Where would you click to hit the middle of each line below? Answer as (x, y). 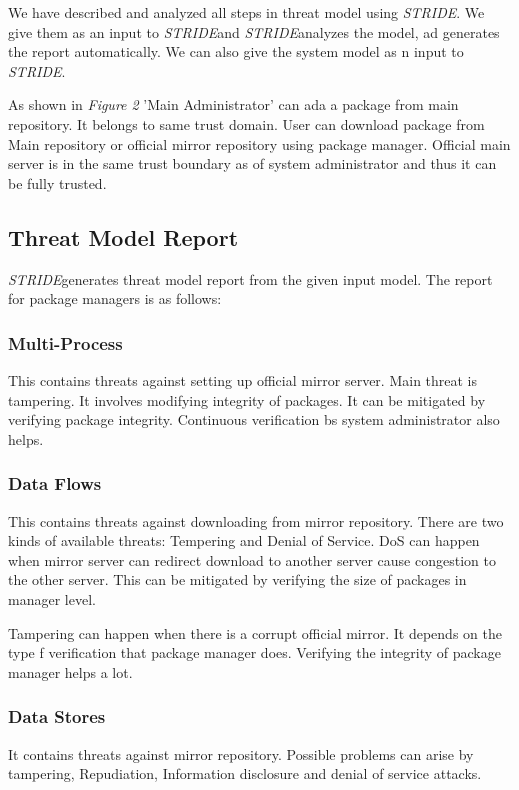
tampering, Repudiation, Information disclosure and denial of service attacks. (245, 773)
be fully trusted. (57, 182)
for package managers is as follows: (115, 298)
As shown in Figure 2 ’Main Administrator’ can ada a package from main (233, 104)
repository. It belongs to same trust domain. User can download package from (246, 123)
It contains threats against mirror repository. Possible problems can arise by (241, 753)
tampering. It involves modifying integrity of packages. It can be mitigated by (247, 399)
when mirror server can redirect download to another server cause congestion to (252, 559)
